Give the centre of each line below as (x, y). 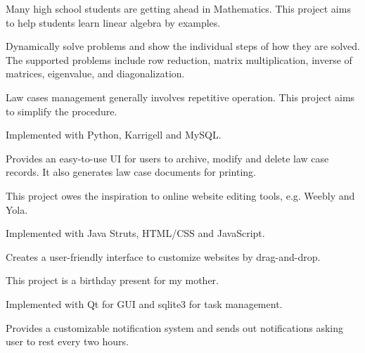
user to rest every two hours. (67, 341)
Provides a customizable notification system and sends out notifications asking (174, 327)
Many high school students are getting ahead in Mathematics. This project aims (178, 8)
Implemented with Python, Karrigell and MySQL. (114, 135)
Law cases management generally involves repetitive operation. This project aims (180, 97)
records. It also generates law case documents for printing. (131, 172)
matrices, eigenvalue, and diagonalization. (95, 73)
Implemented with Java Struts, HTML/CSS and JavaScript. (135, 233)
